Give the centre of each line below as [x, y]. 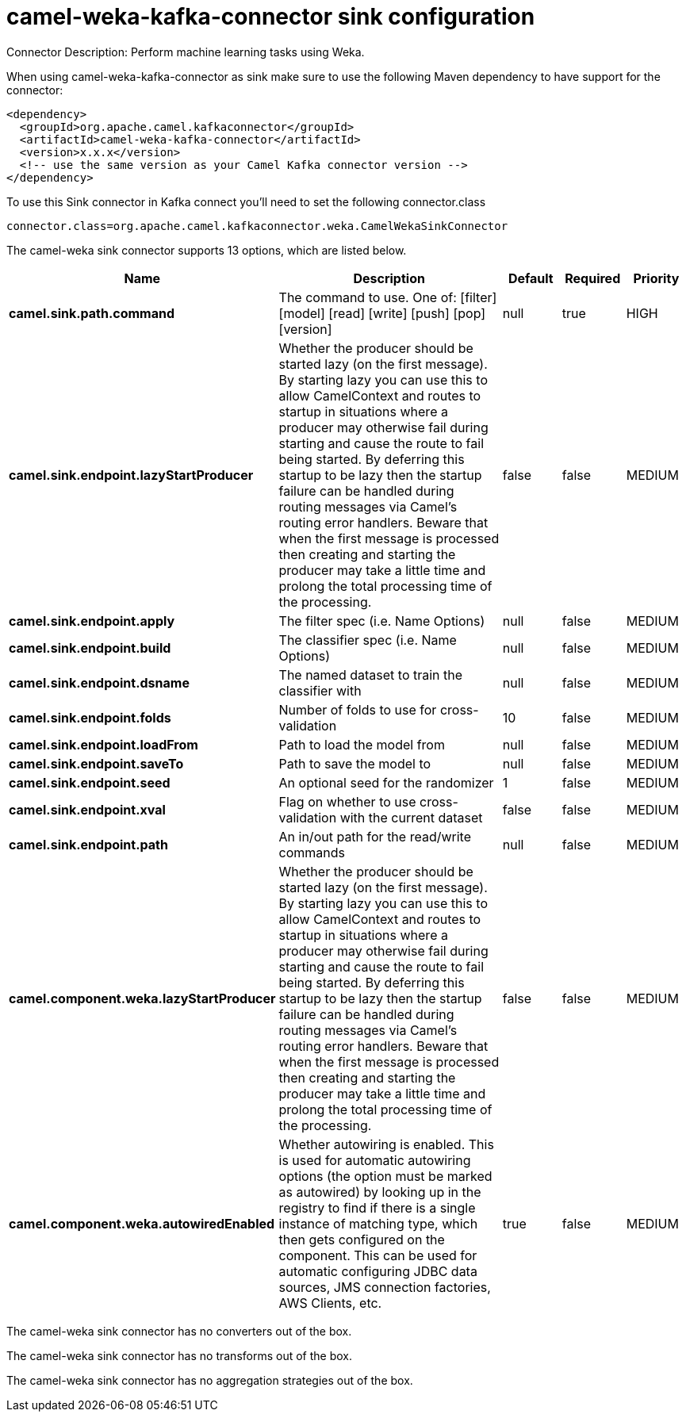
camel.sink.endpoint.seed [90, 782]
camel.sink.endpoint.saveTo [96, 763]
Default [531, 278]
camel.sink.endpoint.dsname [99, 682]
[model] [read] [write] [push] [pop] [382, 313]
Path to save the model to [355, 763]
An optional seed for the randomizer [386, 782]
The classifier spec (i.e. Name [368, 640]
